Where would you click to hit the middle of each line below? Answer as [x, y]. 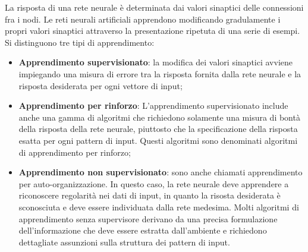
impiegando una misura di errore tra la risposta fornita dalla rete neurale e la [160, 73]
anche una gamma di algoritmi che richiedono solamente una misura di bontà [159, 117]
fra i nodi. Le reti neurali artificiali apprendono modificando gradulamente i [143, 19]
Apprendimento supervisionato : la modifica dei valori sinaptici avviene [155, 62]
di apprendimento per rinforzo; [75, 152]
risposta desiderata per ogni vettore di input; [100, 85]
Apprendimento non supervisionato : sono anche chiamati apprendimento [161, 172]
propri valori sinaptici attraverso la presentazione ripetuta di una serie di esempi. [153, 31]
